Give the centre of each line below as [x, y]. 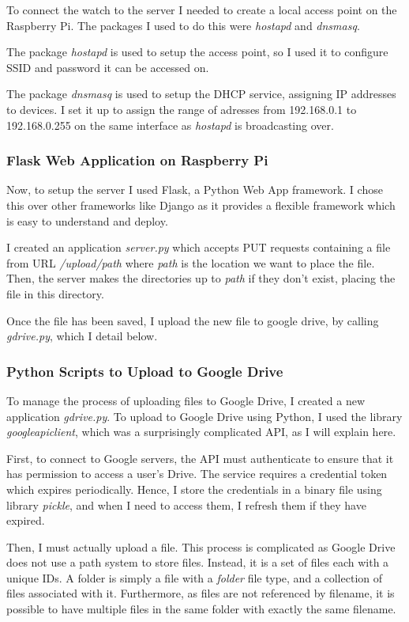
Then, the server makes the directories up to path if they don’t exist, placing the [201, 278]
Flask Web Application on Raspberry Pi [137, 160]
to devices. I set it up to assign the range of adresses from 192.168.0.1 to [182, 109]
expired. [26, 520]
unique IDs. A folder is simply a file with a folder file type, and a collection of [195, 577]
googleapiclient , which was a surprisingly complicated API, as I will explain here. [201, 432]
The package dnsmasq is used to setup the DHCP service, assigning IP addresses [201, 94]
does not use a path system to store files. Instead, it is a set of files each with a [198, 562]
